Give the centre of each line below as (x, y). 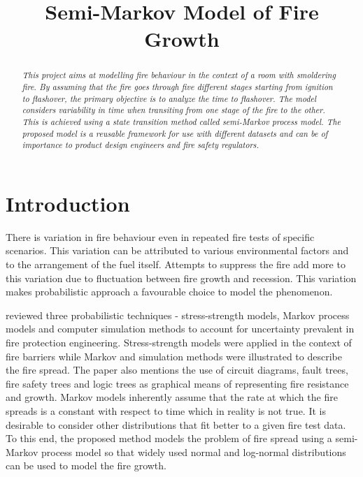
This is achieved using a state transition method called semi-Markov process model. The (181, 121)
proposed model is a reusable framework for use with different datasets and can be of (175, 133)
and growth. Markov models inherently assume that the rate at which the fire (172, 397)
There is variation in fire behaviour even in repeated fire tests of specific (160, 236)
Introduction (68, 203)
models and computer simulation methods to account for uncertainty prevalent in (180, 329)
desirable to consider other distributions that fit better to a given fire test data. (176, 424)
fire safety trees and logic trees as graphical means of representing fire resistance (177, 383)
